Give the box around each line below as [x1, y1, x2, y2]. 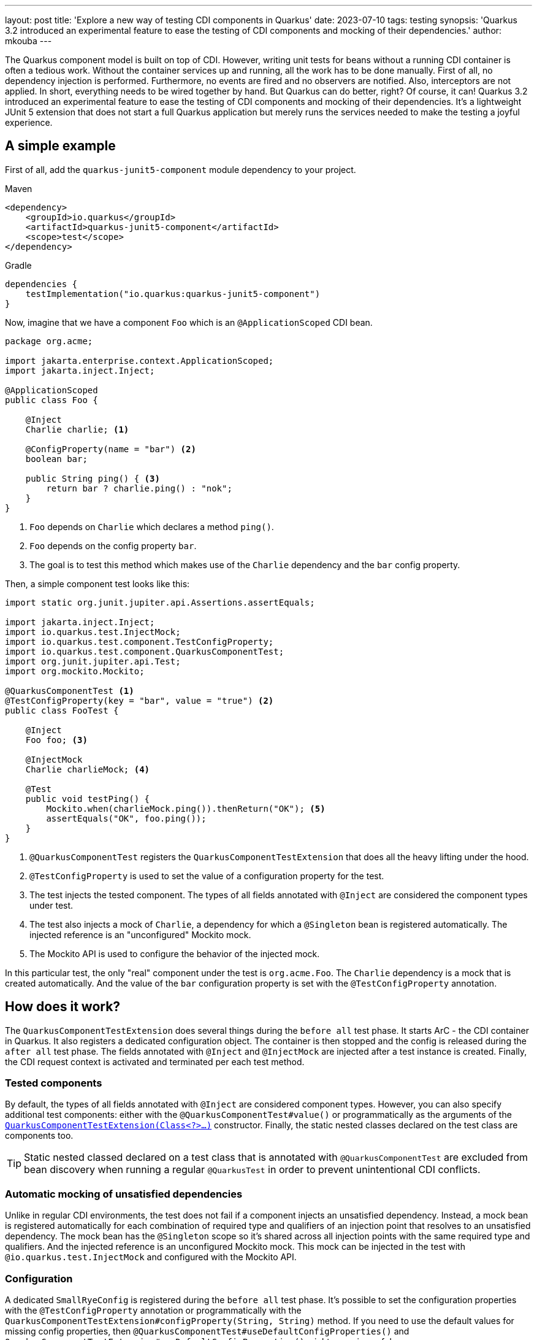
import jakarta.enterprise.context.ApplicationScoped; [5, 355, 274, 366]
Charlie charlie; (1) [25, 424, 129, 434]
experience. [5, 117, 53, 128]
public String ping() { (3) [25, 473, 160, 483]
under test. [29, 899, 74, 911]
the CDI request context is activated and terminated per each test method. [5, 1056, 305, 1067]
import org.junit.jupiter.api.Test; [5, 656, 181, 666]
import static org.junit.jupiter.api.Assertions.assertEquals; [5, 597, 315, 607]
